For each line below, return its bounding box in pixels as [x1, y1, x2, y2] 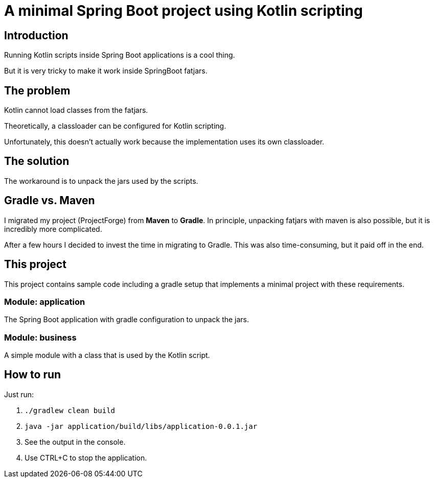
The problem [4, 84, 71, 97]
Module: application [4, 296, 85, 307]
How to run [4, 368, 61, 381]
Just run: [4, 390, 34, 399]
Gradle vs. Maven [4, 194, 95, 207]
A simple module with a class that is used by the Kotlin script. [4, 351, 210, 360]
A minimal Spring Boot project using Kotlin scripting [4, 2, 363, 19]
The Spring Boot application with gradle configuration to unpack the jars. [4, 315, 249, 324]
